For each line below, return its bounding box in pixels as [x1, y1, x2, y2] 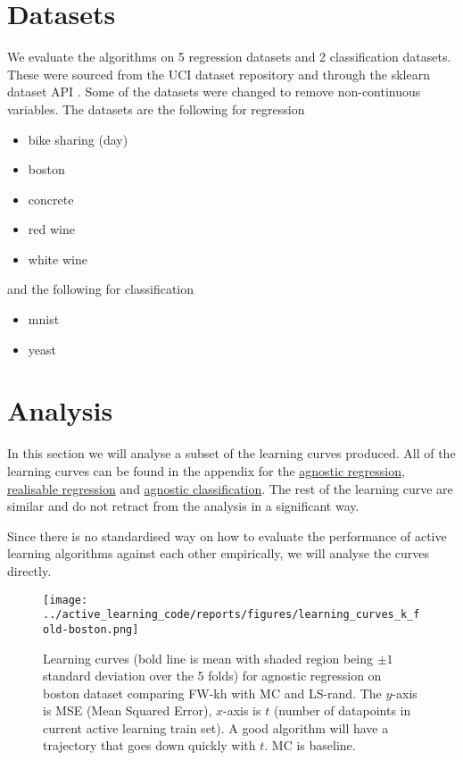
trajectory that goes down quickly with [43, 736, 256, 755]
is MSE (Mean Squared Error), [43, 701, 212, 720]
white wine [28, 249, 87, 268]
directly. [7, 561, 52, 580]
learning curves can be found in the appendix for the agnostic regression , [7, 461, 405, 480]
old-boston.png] [43, 622, 139, 636]
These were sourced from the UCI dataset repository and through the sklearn [7, 64, 430, 83]
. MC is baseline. [264, 736, 356, 755]
